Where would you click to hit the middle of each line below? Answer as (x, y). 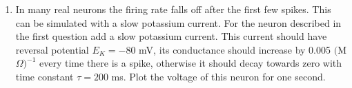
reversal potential (52, 49)
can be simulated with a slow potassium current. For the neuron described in (178, 22)
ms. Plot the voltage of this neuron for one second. (218, 76)
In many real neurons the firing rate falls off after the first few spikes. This (173, 9)
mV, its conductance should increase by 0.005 (235, 49)
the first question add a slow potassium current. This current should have (171, 36)
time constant (45, 76)
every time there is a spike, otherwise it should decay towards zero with (191, 63)
